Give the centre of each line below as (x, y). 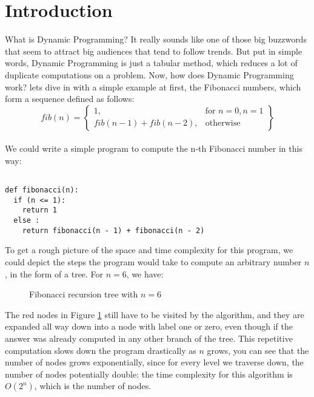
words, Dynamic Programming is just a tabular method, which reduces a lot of (151, 63)
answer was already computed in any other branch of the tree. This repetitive (149, 338)
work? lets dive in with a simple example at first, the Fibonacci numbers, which (153, 87)
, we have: (145, 273)
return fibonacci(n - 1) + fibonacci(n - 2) (113, 230)
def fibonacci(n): (42, 190)
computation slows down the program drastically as (101, 350)
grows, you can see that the (258, 350)
